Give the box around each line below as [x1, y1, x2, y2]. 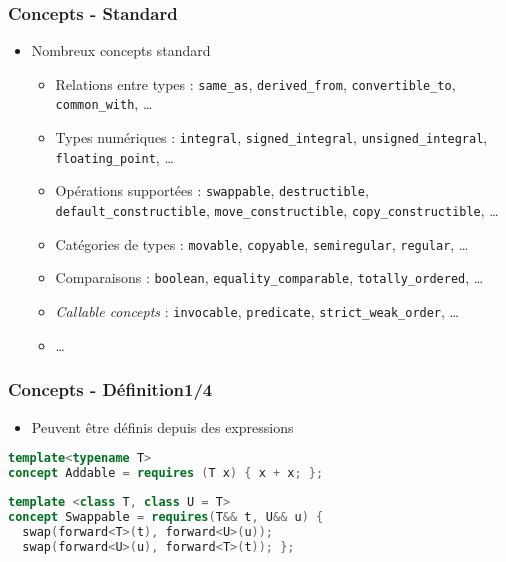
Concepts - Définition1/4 [8, 377, 213, 402]
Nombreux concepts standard [31, 40, 211, 61]
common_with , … [55, 93, 153, 114]
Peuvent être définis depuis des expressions [31, 416, 294, 437]
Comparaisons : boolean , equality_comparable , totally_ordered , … [55, 267, 484, 288]
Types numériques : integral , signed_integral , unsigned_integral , [55, 127, 488, 148]
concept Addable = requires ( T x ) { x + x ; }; [8, 466, 324, 480]
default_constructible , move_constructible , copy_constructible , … [55, 200, 499, 221]
